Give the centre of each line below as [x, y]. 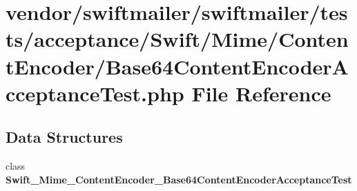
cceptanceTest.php [95, 93]
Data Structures [64, 137]
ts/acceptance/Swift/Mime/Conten [177, 39]
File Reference [261, 93]
